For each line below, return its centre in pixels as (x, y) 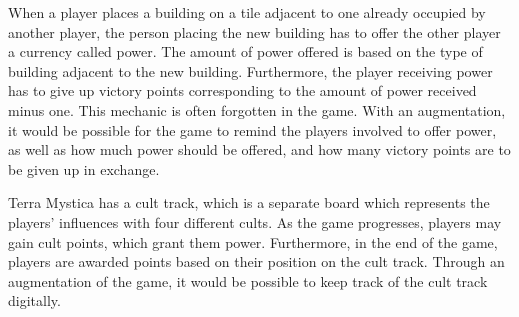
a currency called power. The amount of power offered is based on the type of (245, 51)
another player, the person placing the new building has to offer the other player (254, 31)
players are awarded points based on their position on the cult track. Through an (256, 261)
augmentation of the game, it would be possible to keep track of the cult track (248, 280)
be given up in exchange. (84, 168)
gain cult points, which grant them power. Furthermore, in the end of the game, (253, 241)
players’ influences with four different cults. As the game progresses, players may (255, 221)
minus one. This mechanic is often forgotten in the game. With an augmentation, (257, 109)
